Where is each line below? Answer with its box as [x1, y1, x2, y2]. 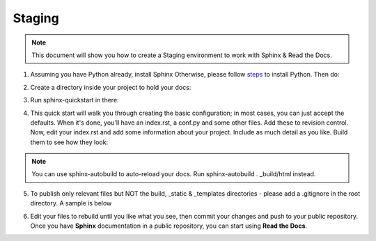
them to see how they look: [30, 138, 108, 146]
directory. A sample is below [30, 199, 112, 208]
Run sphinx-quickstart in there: [30, 96, 119, 104]
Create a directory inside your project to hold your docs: [30, 83, 191, 91]
